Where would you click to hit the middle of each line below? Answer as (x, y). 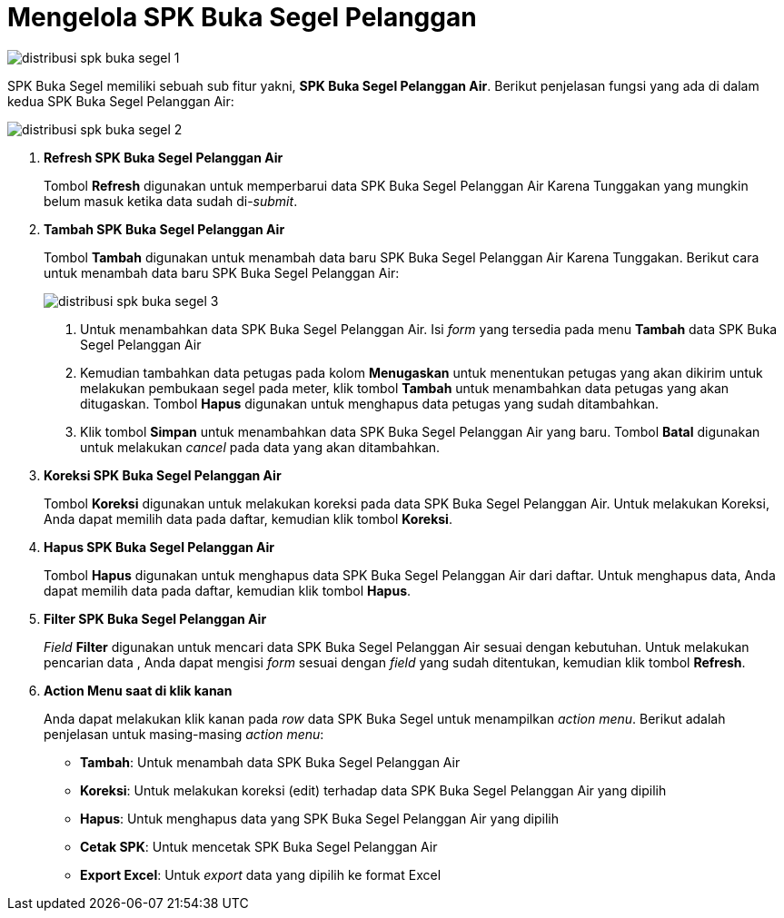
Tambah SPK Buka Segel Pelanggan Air (164, 229)
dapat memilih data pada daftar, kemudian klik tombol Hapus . (228, 590)
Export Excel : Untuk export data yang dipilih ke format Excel (261, 874)
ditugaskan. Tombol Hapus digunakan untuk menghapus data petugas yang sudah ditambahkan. (370, 403)
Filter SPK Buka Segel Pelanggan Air (155, 618)
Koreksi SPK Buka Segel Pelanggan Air (163, 475)
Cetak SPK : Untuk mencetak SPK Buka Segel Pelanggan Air (259, 846)
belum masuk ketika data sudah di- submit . (171, 201)
